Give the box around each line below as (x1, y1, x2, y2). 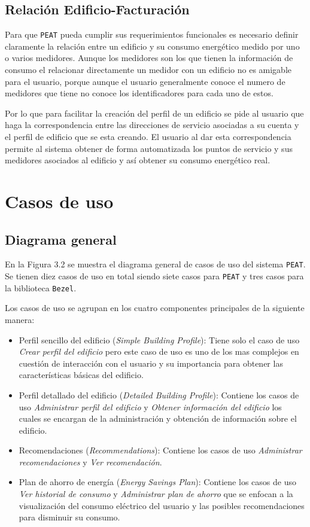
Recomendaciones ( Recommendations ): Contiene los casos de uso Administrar (19, 444, 302, 456)
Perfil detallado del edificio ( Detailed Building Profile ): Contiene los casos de (19, 388, 299, 401)
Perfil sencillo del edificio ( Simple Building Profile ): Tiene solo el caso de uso (19, 333, 300, 346)
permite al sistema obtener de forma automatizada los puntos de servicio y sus (5, 142, 293, 154)
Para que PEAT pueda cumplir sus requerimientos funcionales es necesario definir (5, 28, 299, 41)
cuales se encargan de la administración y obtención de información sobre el (19, 412, 297, 425)
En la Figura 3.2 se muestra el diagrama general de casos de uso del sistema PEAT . (5, 258, 306, 270)
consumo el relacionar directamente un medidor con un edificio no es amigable (5, 63, 292, 76)
